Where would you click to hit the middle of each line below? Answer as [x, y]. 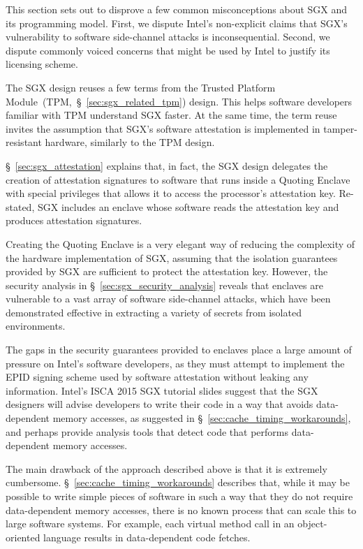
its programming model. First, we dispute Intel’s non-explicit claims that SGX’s [177, 23]
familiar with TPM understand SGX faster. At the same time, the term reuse [171, 115]
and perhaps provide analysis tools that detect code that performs [147, 431]
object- [312, 524]
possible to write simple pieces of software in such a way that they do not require [179, 496]
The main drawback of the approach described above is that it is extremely [166, 468]
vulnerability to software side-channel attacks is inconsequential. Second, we [168, 37]
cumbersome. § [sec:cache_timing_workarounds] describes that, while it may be [178, 482]
